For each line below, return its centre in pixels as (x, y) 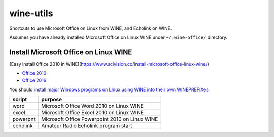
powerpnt (24, 119)
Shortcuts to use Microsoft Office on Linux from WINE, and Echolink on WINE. (91, 28)
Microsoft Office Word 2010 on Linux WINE (93, 106)
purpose (52, 100)
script (20, 100)
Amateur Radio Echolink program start (87, 126)
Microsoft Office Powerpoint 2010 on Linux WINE (100, 119)
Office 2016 (34, 80)
